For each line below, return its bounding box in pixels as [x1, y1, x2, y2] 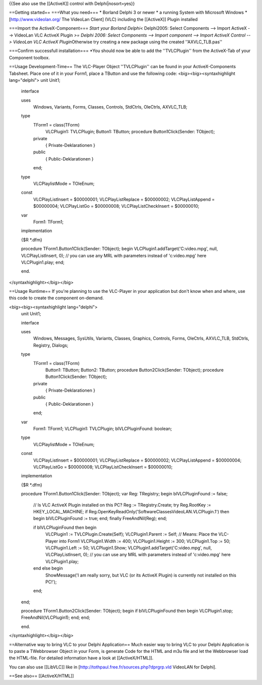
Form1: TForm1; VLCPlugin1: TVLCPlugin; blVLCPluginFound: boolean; [33, 426, 172, 432]
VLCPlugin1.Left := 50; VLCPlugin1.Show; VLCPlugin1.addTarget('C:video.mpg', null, [45, 545, 212, 551]
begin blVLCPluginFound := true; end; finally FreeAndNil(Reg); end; [33, 516, 167, 522]
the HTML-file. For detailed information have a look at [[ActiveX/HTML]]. [9, 655, 154, 661]
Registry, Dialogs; [33, 342, 68, 348]
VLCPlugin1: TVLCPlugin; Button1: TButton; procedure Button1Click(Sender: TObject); [45, 129, 215, 135]
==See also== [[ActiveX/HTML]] [9, 673, 74, 679]
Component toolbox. [9, 54, 50, 60]
